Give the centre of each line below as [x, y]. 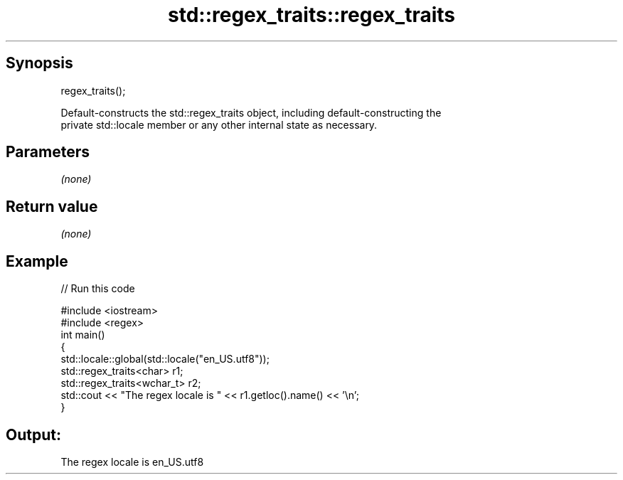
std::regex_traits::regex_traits [311, 15]
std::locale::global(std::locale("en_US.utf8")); [165, 359]
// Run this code [98, 289]
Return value [52, 206]
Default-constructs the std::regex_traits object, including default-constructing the [251, 112]
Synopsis [39, 63]
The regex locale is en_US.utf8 [132, 462]
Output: [33, 434]
